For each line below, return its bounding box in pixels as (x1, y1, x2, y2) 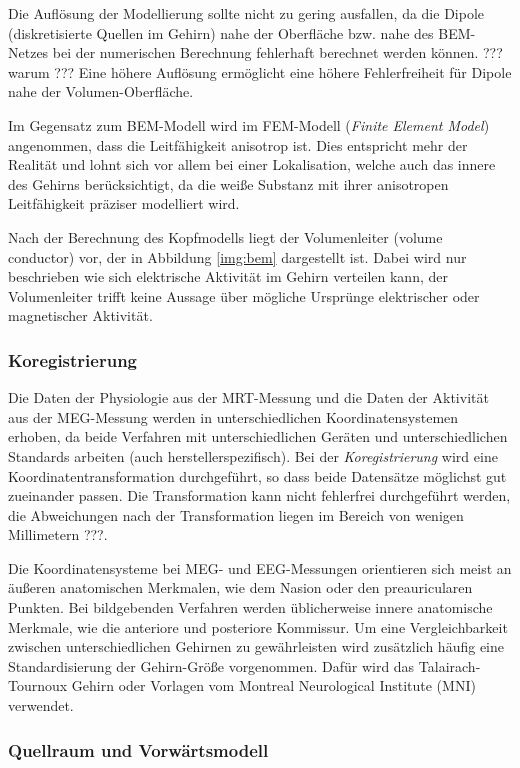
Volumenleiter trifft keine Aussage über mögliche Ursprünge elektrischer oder (8, 285, 480, 306)
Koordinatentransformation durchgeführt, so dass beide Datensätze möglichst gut (8, 465, 507, 486)
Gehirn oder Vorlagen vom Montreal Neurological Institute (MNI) (71, 675, 476, 696)
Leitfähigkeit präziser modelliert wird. (8, 193, 240, 214)
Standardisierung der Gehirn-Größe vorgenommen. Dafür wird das (8, 655, 415, 676)
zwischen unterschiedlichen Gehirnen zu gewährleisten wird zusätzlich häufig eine (8, 636, 504, 657)
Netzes (8, 42, 49, 63)
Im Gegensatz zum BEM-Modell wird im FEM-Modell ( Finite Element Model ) (8, 114, 490, 135)
